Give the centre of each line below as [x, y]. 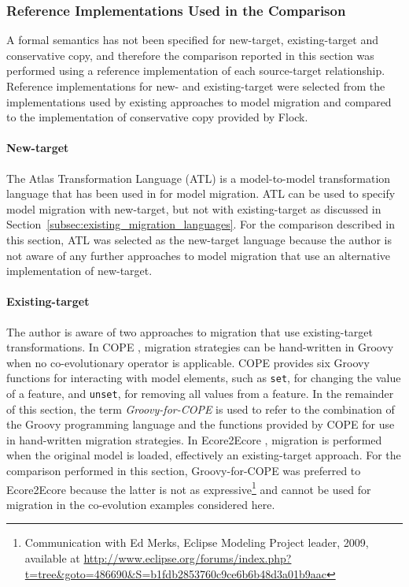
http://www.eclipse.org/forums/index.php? [188, 558]
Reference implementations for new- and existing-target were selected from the [196, 86]
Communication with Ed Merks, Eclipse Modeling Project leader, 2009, [197, 542]
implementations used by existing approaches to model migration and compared [199, 101]
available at [52, 558]
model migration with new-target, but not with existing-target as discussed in [194, 208]
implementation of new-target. [79, 271]
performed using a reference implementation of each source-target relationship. [196, 71]
